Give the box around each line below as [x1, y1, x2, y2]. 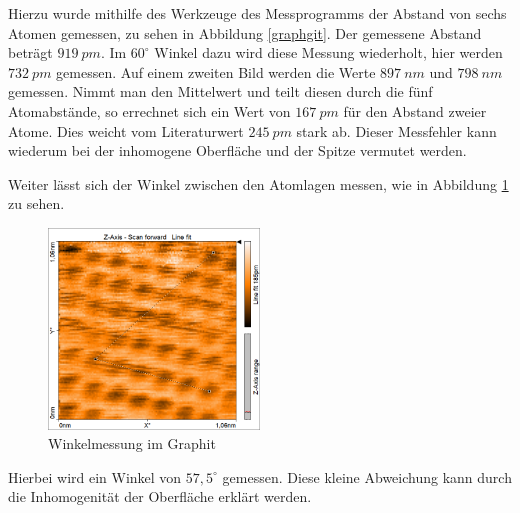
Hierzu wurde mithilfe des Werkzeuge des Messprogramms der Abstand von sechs [8, 3, 507, 23]
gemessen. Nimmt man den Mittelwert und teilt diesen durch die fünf [8, 81, 433, 102]
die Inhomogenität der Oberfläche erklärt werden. [8, 486, 312, 507]
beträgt [8, 42, 53, 63]
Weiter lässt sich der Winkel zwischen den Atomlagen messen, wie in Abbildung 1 [8, 173, 509, 194]
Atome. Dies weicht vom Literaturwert [8, 120, 244, 141]
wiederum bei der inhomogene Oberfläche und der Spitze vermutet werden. [8, 140, 467, 161]
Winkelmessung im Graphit [48, 433, 216, 454]
